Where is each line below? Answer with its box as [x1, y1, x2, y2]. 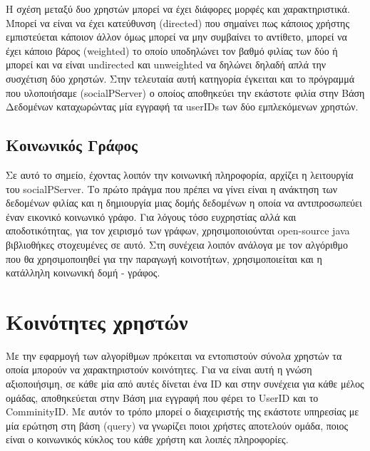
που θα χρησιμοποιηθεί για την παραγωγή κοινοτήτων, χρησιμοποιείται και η [6, 251, 322, 266]
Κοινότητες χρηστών [6, 306, 188, 336]
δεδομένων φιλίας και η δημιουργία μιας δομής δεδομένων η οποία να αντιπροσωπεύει [6, 195, 362, 210]
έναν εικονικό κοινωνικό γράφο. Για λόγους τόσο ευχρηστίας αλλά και [6, 209, 297, 224]
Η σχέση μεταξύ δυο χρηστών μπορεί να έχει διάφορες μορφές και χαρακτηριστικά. [6, 1, 350, 16]
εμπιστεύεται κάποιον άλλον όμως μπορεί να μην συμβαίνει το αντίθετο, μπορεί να [6, 29, 347, 44]
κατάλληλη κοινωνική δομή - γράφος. [6, 265, 160, 280]
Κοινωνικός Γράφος [6, 134, 138, 156]
